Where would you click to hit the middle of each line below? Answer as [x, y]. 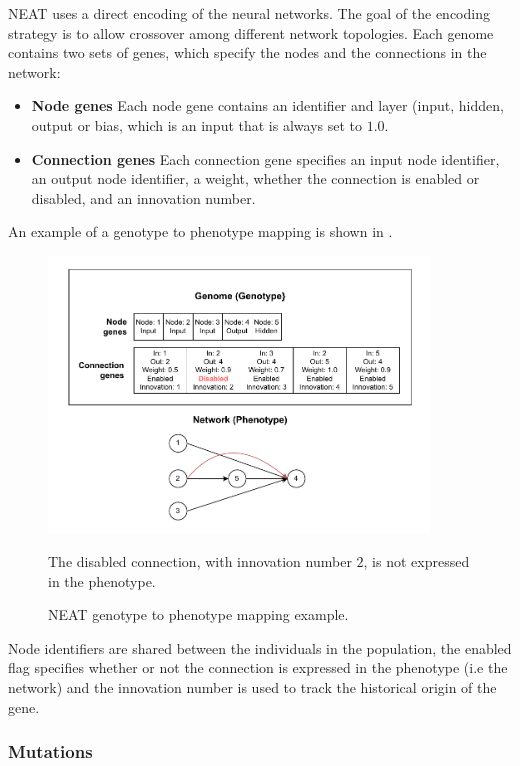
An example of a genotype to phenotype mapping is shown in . [200, 231]
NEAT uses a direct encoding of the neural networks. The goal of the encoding [249, 13]
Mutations [50, 751]
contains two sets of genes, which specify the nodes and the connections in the [247, 52]
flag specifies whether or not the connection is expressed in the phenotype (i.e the [258, 667]
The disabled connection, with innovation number [200, 561]
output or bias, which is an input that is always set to [196, 124]
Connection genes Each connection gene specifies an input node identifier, [265, 158]
